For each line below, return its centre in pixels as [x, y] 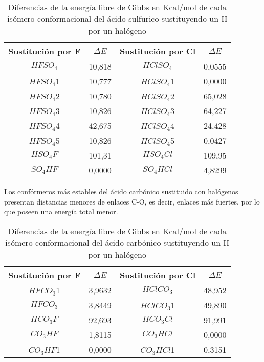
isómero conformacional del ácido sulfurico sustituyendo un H [117, 19]
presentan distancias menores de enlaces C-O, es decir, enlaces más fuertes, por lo [132, 201]
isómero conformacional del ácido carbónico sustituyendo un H [117, 242]
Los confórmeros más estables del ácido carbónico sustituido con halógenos [121, 191]
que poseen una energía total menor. [61, 211]
